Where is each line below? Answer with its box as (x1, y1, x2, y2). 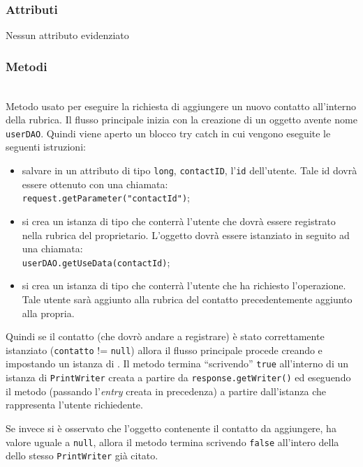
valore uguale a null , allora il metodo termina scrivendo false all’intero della (6, 434, 339, 449)
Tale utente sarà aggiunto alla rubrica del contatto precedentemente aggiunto (22, 292, 353, 306)
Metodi (6, 57, 47, 75)
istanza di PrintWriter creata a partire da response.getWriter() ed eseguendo (6, 370, 351, 385)
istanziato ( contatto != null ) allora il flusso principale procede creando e (6, 342, 323, 357)
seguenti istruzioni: (6, 139, 86, 154)
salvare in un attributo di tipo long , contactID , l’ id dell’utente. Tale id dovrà (22, 163, 357, 178)
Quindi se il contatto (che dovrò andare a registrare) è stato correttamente (6, 329, 325, 344)
